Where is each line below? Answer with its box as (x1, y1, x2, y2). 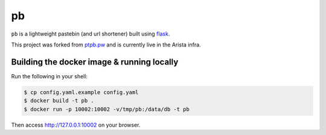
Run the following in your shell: (11, 72, 88, 80)
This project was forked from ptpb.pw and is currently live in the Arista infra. (11, 41, 202, 48)
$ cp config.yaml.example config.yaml (24, 89, 139, 96)
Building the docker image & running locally (11, 57, 179, 67)
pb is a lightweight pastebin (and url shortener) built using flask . (11, 30, 170, 37)
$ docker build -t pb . (24, 97, 95, 104)
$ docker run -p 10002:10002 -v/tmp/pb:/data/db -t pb (24, 105, 190, 113)
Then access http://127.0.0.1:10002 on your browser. (11, 121, 141, 128)
